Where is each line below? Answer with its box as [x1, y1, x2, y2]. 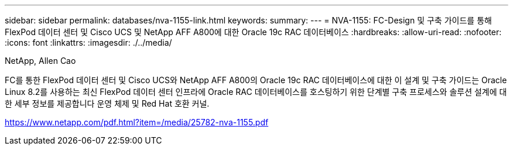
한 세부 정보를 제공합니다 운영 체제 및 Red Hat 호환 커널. [5, 98, 210, 108]
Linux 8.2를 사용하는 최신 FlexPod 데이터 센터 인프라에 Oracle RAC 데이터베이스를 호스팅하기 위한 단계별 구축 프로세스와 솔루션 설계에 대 [5, 87, 507, 97]
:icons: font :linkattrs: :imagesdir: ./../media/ [5, 37, 172, 47]
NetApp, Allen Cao [5, 56, 76, 66]
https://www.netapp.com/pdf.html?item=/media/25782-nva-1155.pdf [5, 117, 269, 127]
